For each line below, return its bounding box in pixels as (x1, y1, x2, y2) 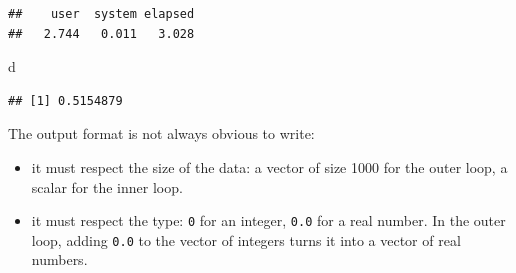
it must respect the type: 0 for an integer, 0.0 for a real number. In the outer (31, 210, 506, 231)
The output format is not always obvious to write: (8, 123, 315, 144)
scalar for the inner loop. (31, 176, 183, 197)
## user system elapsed (8, 7, 195, 21)
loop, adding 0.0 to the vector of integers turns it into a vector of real (31, 229, 461, 250)
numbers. (31, 249, 88, 270)
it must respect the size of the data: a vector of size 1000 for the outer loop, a (31, 156, 508, 177)
